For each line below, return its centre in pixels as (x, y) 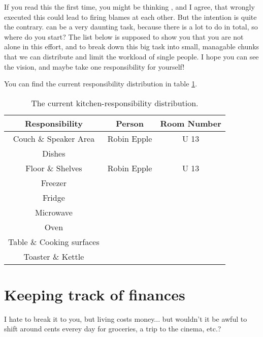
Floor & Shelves (54, 168)
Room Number (191, 123)
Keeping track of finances (95, 294)
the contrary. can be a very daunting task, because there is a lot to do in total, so (131, 27)
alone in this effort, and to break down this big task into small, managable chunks (132, 47)
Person (130, 123)
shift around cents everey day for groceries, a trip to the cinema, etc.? (113, 329)
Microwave (54, 212)
